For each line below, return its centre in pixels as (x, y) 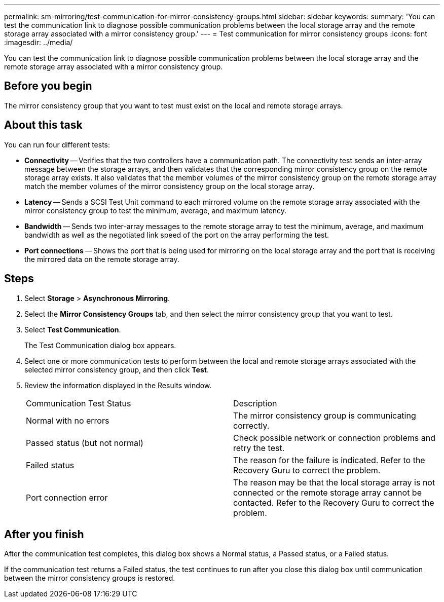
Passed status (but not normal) (85, 443)
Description (255, 403)
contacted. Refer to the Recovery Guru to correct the (334, 502)
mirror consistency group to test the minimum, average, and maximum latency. (156, 210)
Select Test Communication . (73, 329)
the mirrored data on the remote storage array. (102, 259)
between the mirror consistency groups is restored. (90, 578)
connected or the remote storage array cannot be (327, 492)
